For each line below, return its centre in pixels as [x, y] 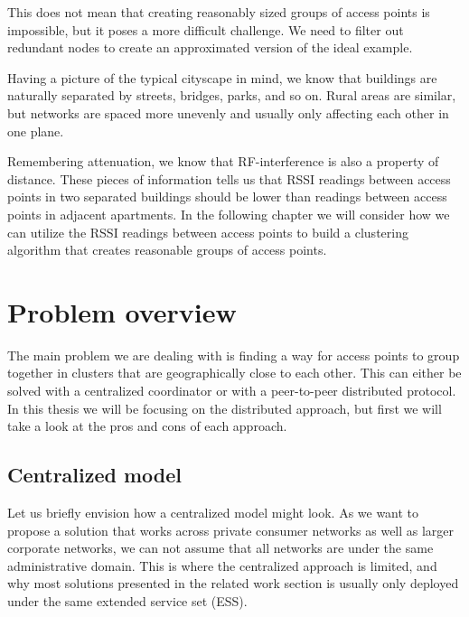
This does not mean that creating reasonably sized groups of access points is [219, 12]
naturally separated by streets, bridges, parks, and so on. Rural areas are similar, [232, 95]
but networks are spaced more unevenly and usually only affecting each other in [228, 112]
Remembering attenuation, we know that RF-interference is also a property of [223, 161]
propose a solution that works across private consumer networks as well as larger [231, 530]
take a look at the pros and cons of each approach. [147, 426]
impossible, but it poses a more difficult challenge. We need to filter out [206, 29]
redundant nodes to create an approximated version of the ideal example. [210, 47]
